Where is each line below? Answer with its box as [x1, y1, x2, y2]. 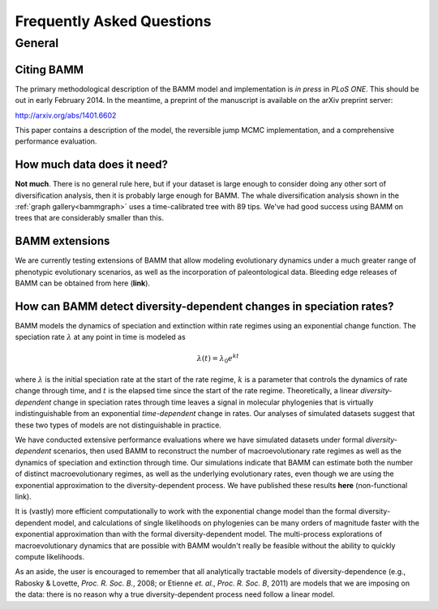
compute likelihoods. [15, 551, 85, 561]
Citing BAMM [15, 62, 84, 76]
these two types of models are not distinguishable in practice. [15, 420, 222, 430]
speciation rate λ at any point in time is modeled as [15, 332, 186, 342]
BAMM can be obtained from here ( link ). [15, 278, 150, 288]
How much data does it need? [15, 158, 168, 172]
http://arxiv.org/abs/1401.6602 [15, 110, 117, 120]
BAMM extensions [15, 234, 110, 248]
